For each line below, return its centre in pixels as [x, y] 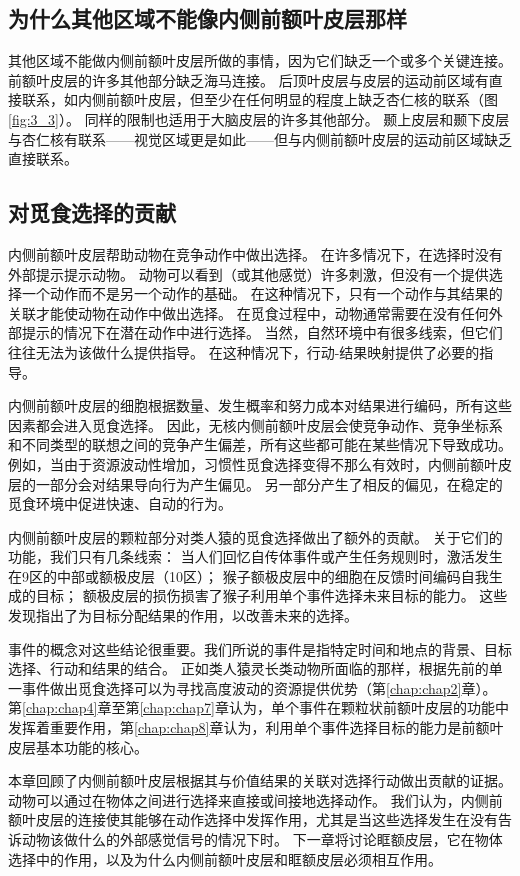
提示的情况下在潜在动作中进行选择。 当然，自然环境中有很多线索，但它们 [262, 332]
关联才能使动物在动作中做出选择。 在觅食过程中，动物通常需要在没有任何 [248, 312]
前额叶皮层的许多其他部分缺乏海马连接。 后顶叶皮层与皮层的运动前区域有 [248, 79]
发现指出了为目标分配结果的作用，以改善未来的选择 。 [183, 615]
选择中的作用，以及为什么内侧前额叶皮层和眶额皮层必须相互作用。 [225, 858]
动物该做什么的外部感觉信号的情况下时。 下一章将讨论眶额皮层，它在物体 [262, 839]
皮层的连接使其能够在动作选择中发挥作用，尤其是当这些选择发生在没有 [266, 819]
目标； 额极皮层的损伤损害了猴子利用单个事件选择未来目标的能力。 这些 [271, 595]
